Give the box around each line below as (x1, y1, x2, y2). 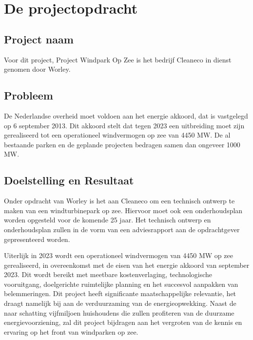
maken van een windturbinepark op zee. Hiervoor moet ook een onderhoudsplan (4, 205, 243, 215)
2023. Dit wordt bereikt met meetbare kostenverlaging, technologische (4, 269, 213, 280)
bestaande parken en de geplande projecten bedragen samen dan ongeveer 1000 (4, 139, 240, 149)
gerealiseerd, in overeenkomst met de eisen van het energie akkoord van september (4, 260, 250, 270)
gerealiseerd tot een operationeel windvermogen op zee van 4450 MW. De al (4, 130, 231, 140)
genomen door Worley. (4, 64, 71, 74)
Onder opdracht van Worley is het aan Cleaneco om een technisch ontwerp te (4, 196, 235, 206)
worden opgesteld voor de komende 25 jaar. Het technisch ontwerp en (4, 215, 211, 225)
